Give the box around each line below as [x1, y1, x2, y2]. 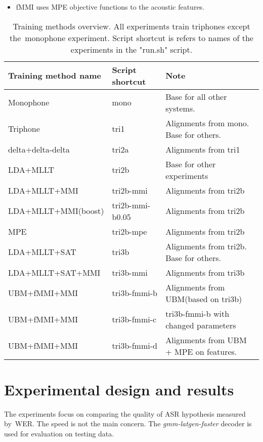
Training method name [8, 69, 101, 82]
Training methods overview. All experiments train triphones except [13, 20, 250, 32]
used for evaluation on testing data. [4, 428, 114, 438]
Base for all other [165, 90, 227, 102]
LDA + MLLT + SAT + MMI [8, 266, 101, 278]
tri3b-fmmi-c [112, 313, 157, 325]
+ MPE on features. [165, 345, 237, 357]
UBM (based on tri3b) [165, 292, 242, 305]
